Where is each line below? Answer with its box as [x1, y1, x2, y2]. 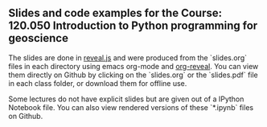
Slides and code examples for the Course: [8, 6, 223, 20]
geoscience [8, 31, 68, 45]
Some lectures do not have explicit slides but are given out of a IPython [8, 94, 244, 104]
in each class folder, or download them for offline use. [8, 78, 187, 88]
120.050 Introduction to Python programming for [8, 19, 258, 33]
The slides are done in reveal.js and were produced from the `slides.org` [8, 52, 248, 63]
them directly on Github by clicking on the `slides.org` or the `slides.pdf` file [8, 70, 259, 80]
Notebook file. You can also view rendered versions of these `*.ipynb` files [8, 102, 254, 112]
